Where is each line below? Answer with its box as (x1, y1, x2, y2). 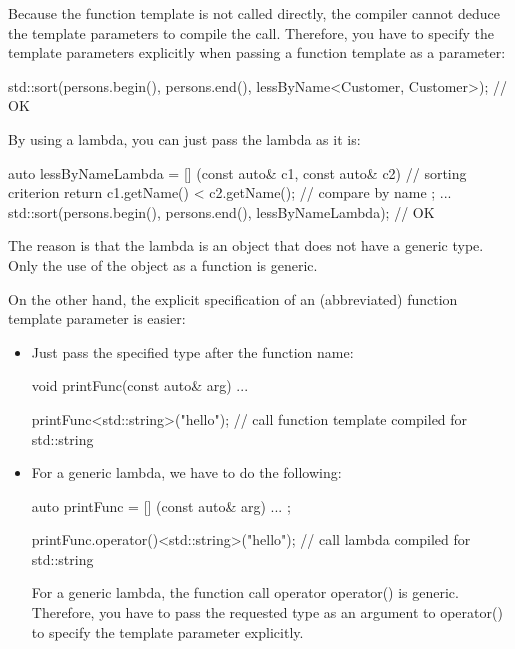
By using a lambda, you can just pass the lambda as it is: (8, 128, 361, 149)
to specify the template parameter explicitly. (31, 621, 304, 642)
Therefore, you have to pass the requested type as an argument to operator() (31, 602, 503, 623)
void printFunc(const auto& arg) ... (31, 375, 249, 396)
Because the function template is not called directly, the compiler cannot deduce (8, 3, 500, 23)
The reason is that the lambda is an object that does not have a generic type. (8, 235, 484, 256)
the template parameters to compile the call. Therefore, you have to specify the (8, 22, 494, 43)
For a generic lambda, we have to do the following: (31, 462, 342, 483)
